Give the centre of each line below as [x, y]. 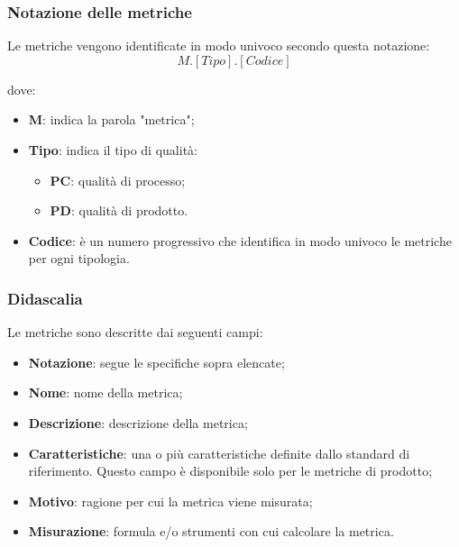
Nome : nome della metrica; [106, 392]
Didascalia [45, 298]
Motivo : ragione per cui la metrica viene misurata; [170, 501]
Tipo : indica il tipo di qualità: [113, 150]
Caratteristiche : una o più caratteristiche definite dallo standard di [219, 453]
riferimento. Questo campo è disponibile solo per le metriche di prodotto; [230, 471]
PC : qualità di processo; [118, 180]
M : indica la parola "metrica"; [111, 119]
